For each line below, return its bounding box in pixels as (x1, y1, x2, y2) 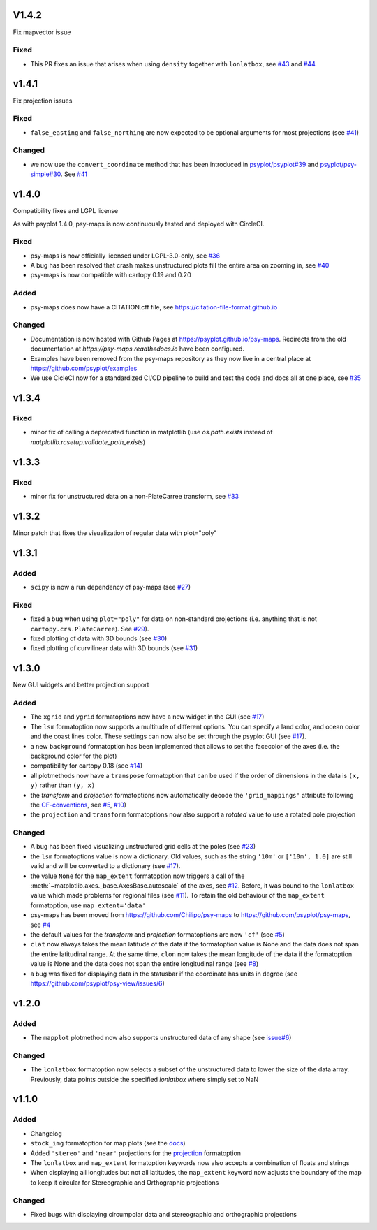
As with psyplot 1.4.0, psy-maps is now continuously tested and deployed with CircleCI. (13, 219, 265, 228)
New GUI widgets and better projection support (13, 681, 149, 689)
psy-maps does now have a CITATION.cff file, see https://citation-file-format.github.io (30, 302, 278, 311)
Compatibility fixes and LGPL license (13, 207, 119, 215)
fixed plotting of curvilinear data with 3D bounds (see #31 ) (30, 644, 198, 652)
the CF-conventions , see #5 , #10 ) (30, 800, 127, 809)
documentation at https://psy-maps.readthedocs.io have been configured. (30, 344, 244, 353)
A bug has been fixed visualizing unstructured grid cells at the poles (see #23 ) (30, 842, 256, 851)
